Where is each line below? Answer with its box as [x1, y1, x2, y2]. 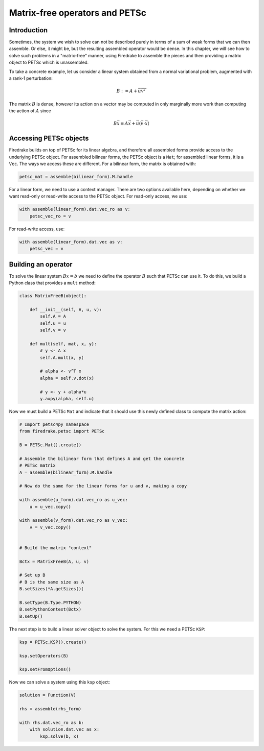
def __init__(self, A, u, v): [29, 307, 102, 312]
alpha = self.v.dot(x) [40, 375, 95, 381]
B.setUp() [19, 613, 43, 619]
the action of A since [9, 108, 51, 114]
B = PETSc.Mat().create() [19, 442, 82, 448]
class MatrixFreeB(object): [19, 293, 87, 299]
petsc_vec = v [29, 246, 64, 252]
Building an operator [9, 260, 73, 268]
